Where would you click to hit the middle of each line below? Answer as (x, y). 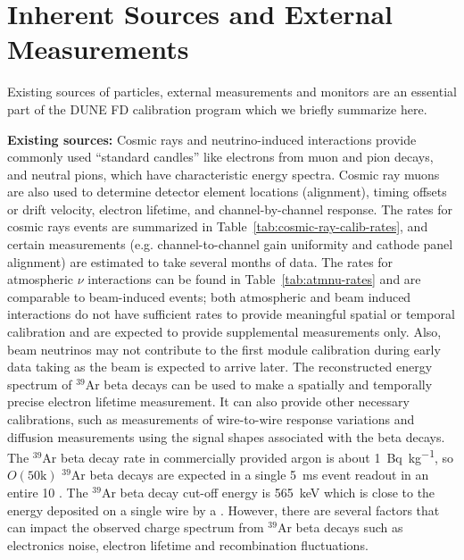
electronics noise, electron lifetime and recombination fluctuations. (188, 544)
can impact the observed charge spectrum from (136, 527)
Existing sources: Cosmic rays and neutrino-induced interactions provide (212, 139)
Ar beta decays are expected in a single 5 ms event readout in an (250, 475)
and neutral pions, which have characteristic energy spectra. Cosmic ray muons (224, 174)
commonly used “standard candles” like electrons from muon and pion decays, (220, 157)
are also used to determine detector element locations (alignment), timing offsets (227, 192)
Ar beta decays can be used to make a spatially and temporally (259, 384)
